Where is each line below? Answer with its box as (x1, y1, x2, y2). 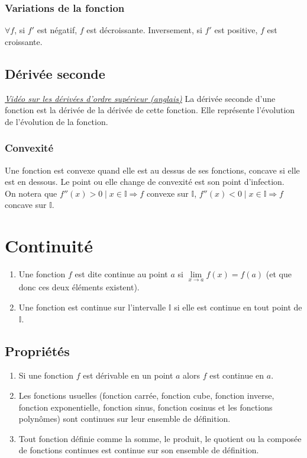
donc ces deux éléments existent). (18, 281, 140, 293)
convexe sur (146, 187, 189, 199)
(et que (266, 268, 292, 280)
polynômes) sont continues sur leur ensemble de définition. (18, 412, 231, 425)
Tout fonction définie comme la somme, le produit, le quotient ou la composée (18, 432, 302, 444)
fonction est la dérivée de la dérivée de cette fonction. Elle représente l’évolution (5, 104, 295, 116)
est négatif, (37, 24, 77, 36)
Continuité (5, 233, 93, 258)
